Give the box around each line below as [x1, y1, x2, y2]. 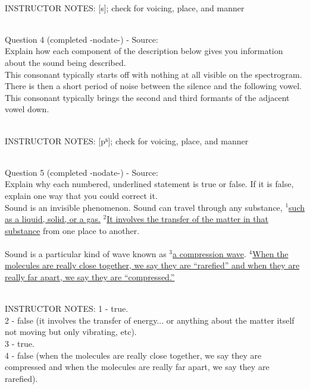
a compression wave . [173, 247, 246, 260]
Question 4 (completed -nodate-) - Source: [5, 33, 158, 45]
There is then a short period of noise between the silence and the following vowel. [5, 80, 302, 92]
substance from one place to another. [5, 224, 140, 236]
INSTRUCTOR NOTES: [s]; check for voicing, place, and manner [5, 1, 245, 14]
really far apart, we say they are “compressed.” [5, 271, 175, 283]
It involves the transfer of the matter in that [107, 213, 268, 225]
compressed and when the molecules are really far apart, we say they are [5, 360, 270, 373]
